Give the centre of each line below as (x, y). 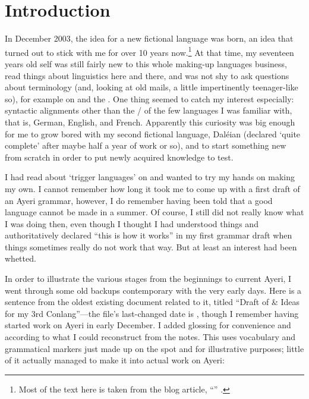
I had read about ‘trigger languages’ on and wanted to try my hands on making (150, 177)
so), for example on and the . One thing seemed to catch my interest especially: (149, 98)
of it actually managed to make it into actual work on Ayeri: (115, 360)
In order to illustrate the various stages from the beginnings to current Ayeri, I (148, 279)
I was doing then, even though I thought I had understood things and (132, 223)
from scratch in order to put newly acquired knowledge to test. (119, 157)
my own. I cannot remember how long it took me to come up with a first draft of (152, 188)
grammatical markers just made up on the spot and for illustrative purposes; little (154, 348)
